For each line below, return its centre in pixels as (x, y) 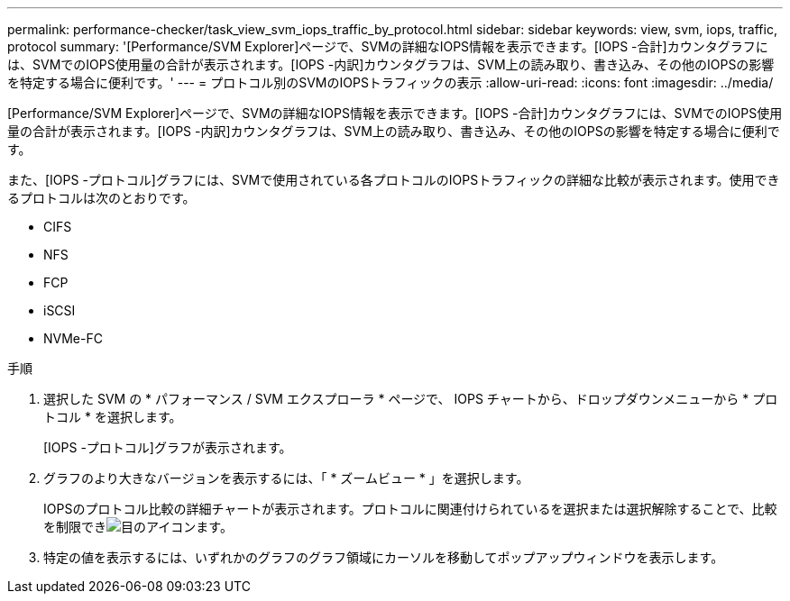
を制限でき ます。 (138, 527)
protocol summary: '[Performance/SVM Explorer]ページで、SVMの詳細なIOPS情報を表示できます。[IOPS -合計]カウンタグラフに (388, 46)
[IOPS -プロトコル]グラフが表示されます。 (168, 447)
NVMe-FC (73, 338)
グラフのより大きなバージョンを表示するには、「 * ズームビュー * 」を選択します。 (286, 478)
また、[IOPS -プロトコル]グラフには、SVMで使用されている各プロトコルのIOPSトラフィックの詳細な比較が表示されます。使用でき (394, 180)
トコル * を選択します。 (113, 417)
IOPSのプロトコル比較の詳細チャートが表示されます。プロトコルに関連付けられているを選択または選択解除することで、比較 (410, 509)
